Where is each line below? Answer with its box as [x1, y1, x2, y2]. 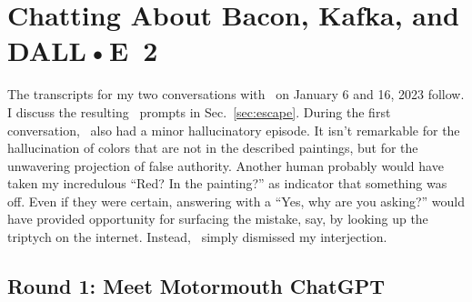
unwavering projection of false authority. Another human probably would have [7, 156, 444, 175]
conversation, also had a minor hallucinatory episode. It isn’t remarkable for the [7, 120, 460, 139]
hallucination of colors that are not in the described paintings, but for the [7, 138, 418, 157]
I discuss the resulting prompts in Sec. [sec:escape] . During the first [7, 102, 391, 121]
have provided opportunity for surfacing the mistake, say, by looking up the [7, 209, 428, 228]
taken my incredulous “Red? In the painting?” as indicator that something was [7, 174, 447, 193]
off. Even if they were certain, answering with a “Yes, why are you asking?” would [7, 191, 465, 210]
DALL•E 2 [7, 32, 158, 69]
